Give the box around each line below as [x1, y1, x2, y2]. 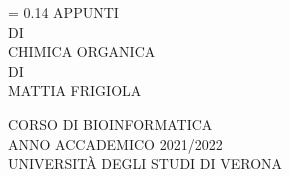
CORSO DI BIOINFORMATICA [8, 113, 213, 134]
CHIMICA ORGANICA [8, 41, 156, 62]
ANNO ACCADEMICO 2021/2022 [8, 133, 223, 154]
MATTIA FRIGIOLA [8, 80, 142, 101]
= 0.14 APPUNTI [8, 2, 119, 22]
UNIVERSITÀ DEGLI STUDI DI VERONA [8, 153, 283, 174]
